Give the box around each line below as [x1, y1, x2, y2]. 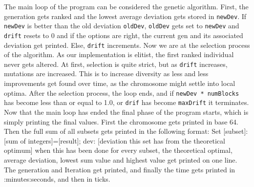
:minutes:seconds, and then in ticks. [4, 174, 110, 184]
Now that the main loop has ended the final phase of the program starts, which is [4, 106, 249, 117]
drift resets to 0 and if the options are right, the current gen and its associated [4, 30, 243, 40]
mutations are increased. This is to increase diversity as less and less [4, 68, 209, 79]
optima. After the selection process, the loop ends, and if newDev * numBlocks [4, 87, 239, 98]
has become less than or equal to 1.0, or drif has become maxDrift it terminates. [4, 97, 249, 107]
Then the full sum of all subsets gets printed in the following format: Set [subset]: [4, 126, 248, 136]
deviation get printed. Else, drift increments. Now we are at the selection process [4, 40, 250, 50]
